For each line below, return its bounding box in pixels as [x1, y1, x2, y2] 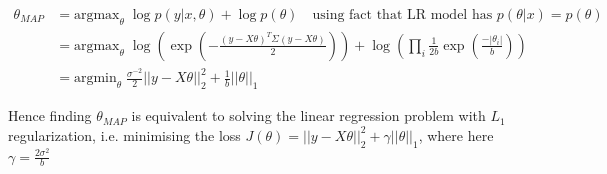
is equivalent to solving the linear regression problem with [131, 105, 486, 126]
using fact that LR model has [312, 8, 493, 23]
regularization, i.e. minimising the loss [8, 124, 241, 145]
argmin [73, 71, 117, 86]
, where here [418, 124, 494, 145]
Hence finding [8, 105, 92, 126]
